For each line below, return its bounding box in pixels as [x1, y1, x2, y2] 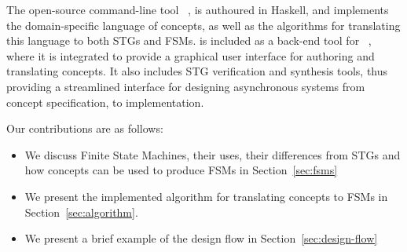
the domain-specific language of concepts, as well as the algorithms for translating [6, 16, 401, 33]
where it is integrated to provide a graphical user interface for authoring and [6, 47, 375, 64]
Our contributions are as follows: [6, 120, 163, 137]
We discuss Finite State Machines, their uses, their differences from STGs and [24, 146, 401, 163]
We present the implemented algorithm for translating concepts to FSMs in [24, 188, 388, 204]
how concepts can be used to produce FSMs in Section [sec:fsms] [24, 162, 338, 178]
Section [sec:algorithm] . [24, 203, 138, 220]
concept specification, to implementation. [6, 93, 204, 110]
